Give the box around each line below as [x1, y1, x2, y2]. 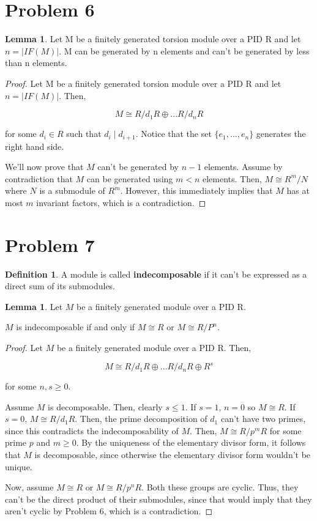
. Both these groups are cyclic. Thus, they [141, 481, 299, 493]
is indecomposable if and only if [16, 320, 135, 333]
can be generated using [86, 172, 173, 185]
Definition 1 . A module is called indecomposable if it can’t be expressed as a [5, 267, 307, 280]
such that [66, 127, 102, 140]
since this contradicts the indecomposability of [5, 424, 179, 437]
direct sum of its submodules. [5, 279, 116, 292]
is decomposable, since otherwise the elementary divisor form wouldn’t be [34, 448, 311, 461]
